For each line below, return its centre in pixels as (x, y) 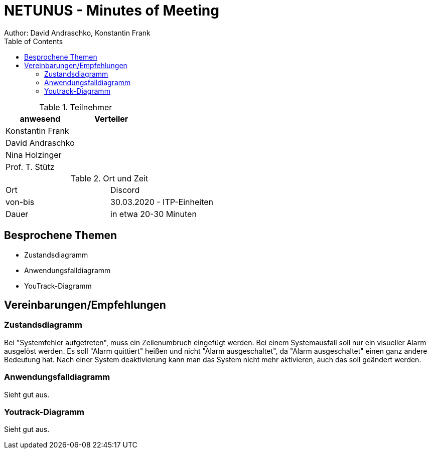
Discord (125, 190)
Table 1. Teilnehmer (76, 107)
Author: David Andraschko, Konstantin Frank (77, 33)
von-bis (20, 202)
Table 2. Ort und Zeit (109, 178)
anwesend (40, 119)
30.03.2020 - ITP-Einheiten (162, 202)
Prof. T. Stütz (30, 167)
